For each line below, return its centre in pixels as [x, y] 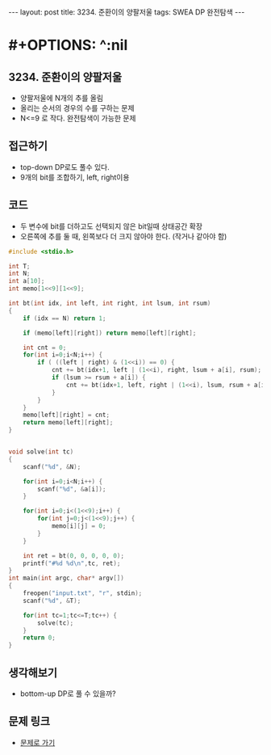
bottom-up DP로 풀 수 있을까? [68, 694]
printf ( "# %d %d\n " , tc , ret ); [72, 563]
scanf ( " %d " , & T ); [52, 601]
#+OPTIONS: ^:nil [68, 45]
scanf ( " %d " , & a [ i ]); [72, 489]
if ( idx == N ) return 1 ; [65, 318]
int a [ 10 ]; [27, 281]
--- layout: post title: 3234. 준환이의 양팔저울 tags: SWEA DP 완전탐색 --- [127, 12]
